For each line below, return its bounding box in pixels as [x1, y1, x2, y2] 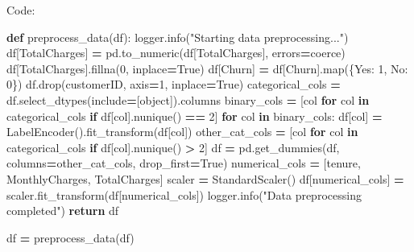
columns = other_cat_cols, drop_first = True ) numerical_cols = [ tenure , [6, 155, 361, 171]
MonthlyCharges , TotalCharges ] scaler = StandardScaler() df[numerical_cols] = [6, 170, 404, 187]
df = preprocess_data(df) [6, 229, 135, 246]
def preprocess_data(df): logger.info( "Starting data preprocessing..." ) [6, 28, 349, 45]
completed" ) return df [6, 202, 119, 219]
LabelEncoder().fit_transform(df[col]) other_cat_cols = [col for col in [6, 123, 358, 140]
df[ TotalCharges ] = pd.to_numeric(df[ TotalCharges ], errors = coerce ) [6, 44, 346, 61]
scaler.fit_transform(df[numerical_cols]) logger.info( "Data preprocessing [6, 186, 362, 203]
